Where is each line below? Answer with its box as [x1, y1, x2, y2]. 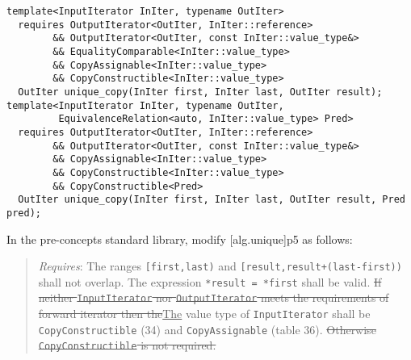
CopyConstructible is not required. [38, 337, 216, 354]
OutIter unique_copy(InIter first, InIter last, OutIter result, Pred [18, 194, 405, 206]
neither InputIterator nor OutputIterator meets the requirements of [38, 289, 389, 306]
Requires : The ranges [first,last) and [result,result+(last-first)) [38, 257, 402, 274]
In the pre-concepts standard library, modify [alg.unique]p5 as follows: [6, 230, 353, 247]
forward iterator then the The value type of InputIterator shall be [38, 305, 371, 322]
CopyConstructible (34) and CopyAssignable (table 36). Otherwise [38, 320, 376, 337]
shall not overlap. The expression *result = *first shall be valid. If [38, 273, 382, 290]
